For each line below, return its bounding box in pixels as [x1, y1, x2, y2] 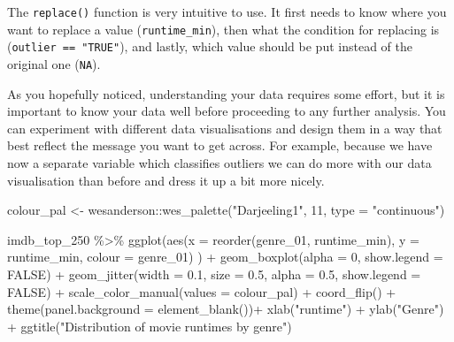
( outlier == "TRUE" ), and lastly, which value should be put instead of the [7, 37, 412, 56]
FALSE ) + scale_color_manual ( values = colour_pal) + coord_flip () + [7, 282, 396, 300]
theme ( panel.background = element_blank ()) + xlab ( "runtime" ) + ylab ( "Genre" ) [7, 300, 444, 318]
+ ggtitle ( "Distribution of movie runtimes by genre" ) [7, 316, 292, 335]
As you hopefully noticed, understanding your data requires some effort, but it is [7, 84, 445, 103]
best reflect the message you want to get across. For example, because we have [7, 136, 433, 155]
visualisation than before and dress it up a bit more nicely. [7, 171, 325, 189]
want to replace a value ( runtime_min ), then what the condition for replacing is [7, 19, 440, 38]
